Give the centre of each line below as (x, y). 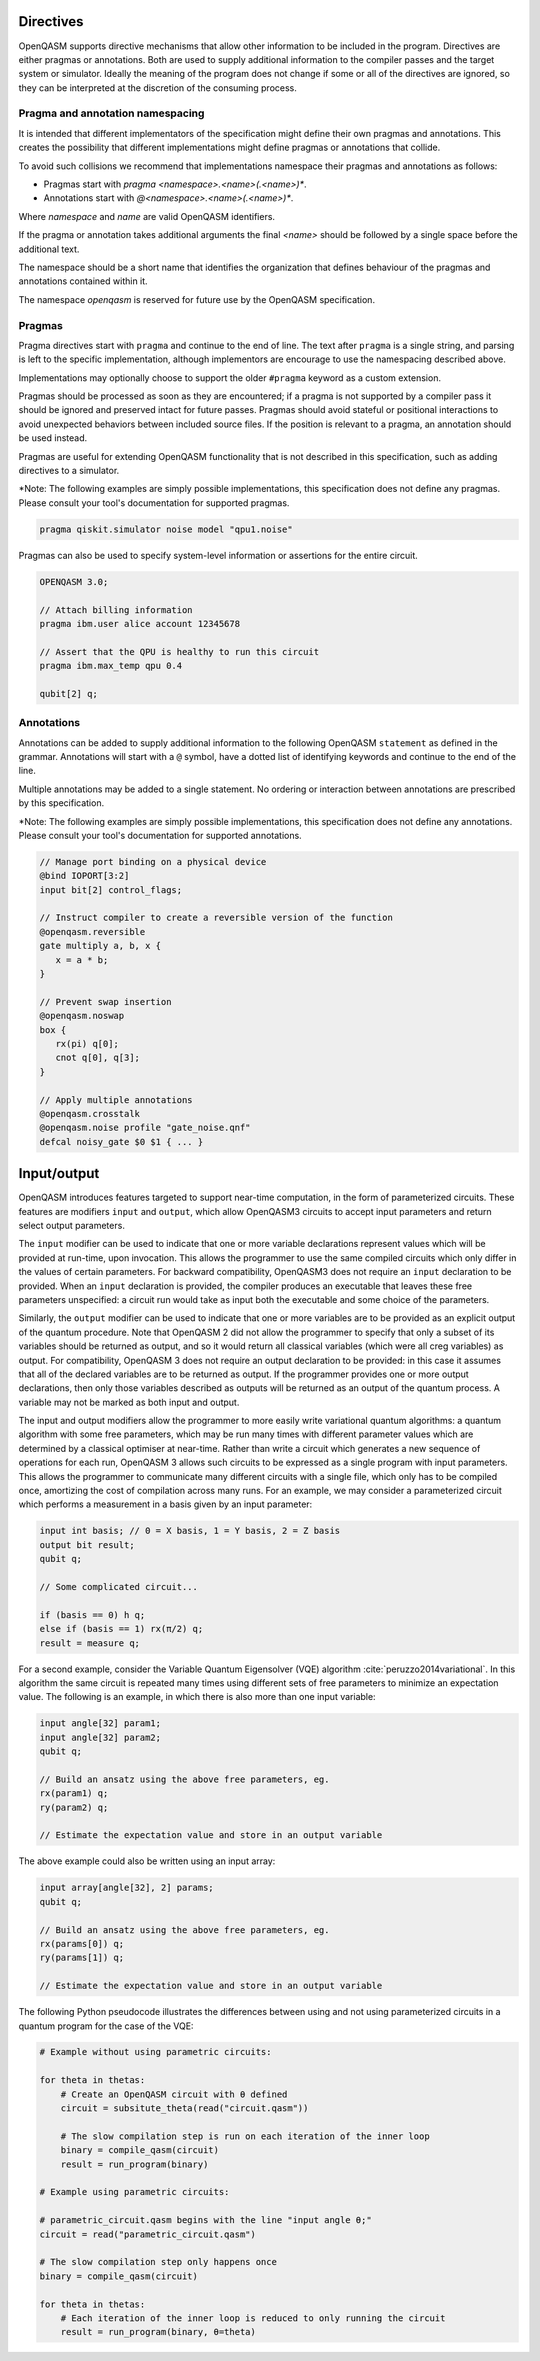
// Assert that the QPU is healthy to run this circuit (179, 651)
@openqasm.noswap (82, 1016)
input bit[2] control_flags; (111, 889)
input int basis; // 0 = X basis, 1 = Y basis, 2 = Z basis (190, 1531)
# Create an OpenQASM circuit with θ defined (174, 2094)
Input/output (59, 1173)
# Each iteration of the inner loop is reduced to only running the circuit (253, 2318)
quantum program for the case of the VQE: (106, 2026)
